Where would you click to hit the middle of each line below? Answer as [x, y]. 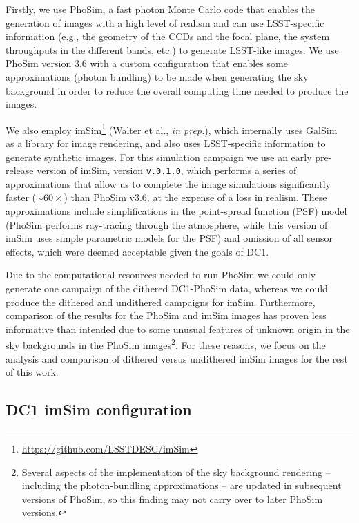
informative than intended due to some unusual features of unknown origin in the [178, 329]
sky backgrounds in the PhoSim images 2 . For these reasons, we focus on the [166, 344]
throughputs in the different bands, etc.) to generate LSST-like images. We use [172, 49]
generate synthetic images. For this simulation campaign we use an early [159, 156]
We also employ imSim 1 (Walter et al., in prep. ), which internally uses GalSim [172, 129]
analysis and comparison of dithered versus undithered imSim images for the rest [177, 358]
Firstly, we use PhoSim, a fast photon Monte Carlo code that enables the [160, 9]
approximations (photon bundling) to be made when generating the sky [157, 76]
